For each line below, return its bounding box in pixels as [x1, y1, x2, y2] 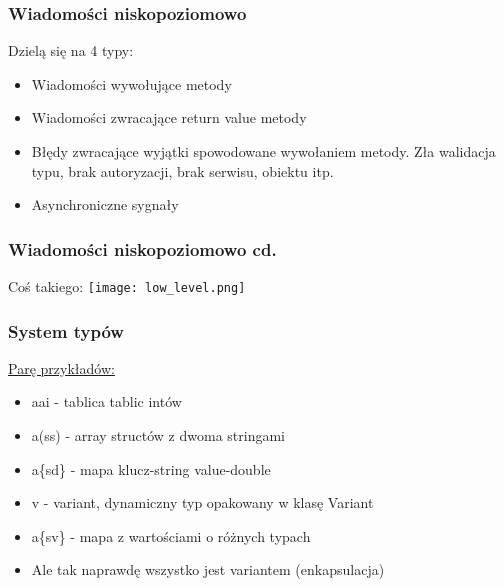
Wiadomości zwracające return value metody [31, 107, 307, 128]
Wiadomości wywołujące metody [31, 73, 232, 94]
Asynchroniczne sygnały [31, 194, 179, 215]
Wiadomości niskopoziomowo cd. [8, 236, 277, 261]
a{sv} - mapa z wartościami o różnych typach [31, 525, 311, 546]
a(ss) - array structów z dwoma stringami [31, 425, 285, 446]
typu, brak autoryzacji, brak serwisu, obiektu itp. [31, 160, 334, 181]
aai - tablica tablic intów [31, 391, 182, 412]
